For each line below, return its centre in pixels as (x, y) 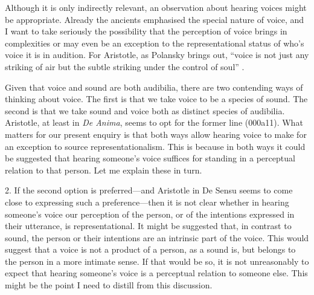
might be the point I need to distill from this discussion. (109, 285)
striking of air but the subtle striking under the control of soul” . (125, 66)
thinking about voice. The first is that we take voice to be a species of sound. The (156, 99)
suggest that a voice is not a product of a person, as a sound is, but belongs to (150, 249)
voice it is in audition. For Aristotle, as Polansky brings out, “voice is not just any (157, 55)
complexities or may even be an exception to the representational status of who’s (155, 43)
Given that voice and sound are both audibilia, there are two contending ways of (154, 87)
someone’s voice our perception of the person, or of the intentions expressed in (150, 214)
